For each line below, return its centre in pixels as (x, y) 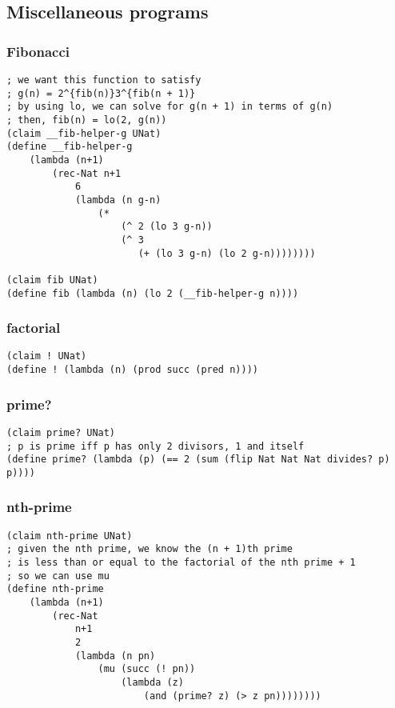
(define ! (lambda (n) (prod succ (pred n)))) (132, 370)
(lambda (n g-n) (118, 200)
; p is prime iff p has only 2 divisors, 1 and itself (156, 446)
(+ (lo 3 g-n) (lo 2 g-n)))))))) (227, 253)
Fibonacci (38, 51)
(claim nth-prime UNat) (70, 536)
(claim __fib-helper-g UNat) (84, 133)
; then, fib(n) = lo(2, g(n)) (87, 120)
